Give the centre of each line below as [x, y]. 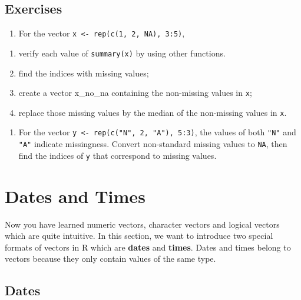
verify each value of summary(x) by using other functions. [122, 53]
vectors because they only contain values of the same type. [110, 259]
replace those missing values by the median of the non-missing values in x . [153, 112]
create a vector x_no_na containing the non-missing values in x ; [135, 93]
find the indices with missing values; [84, 73]
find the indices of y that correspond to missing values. [118, 155]
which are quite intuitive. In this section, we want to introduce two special [139, 236]
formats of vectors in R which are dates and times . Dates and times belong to [148, 247]
